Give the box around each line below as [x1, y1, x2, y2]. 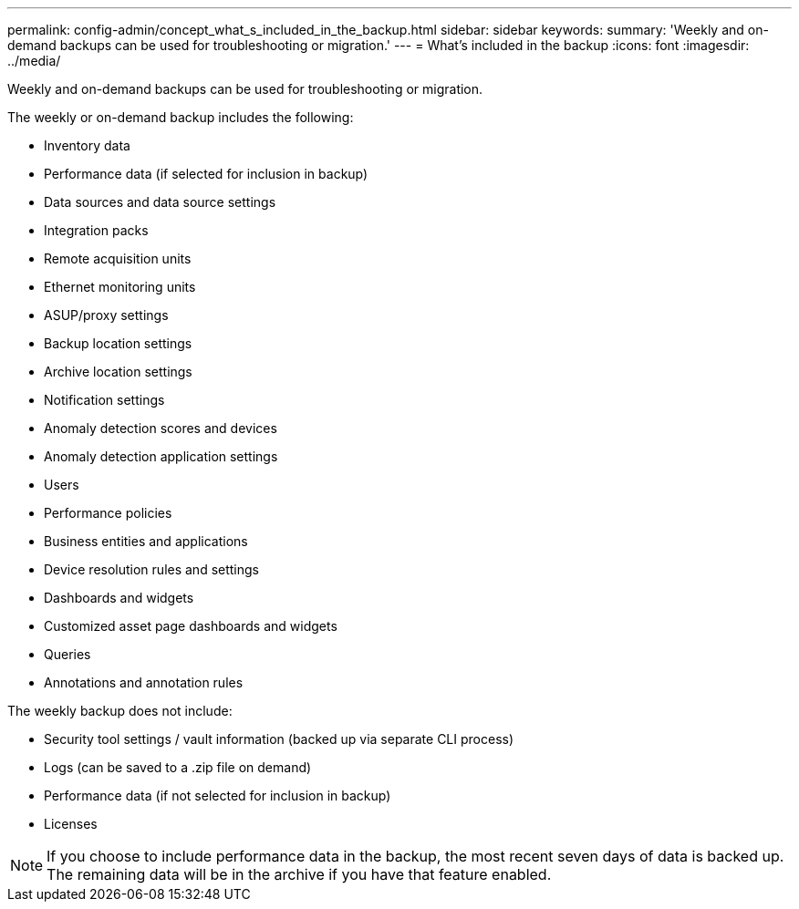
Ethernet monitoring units [44, 279, 196, 294]
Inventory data [44, 138, 130, 153]
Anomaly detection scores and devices [44, 420, 277, 436]
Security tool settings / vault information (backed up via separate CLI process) [44, 731, 514, 747]
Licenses [44, 816, 98, 832]
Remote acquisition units [44, 251, 192, 266]
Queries [44, 646, 91, 662]
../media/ [7, 53, 61, 68]
